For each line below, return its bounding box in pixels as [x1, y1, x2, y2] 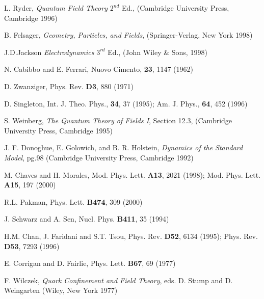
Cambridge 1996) [4, 12, 58, 23]
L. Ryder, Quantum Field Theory [4, 3, 108, 13]
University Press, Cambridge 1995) [4, 125, 113, 135]
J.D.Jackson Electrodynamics [4, 46, 94, 57]
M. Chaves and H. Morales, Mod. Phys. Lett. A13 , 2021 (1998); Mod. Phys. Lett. [4, 169, 261, 180]
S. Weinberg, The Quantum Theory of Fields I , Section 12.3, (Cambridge [4, 115, 232, 126]
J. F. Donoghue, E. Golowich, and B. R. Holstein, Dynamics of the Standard [4, 142, 243, 153]
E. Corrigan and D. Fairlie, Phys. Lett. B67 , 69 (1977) [4, 258, 176, 268]
